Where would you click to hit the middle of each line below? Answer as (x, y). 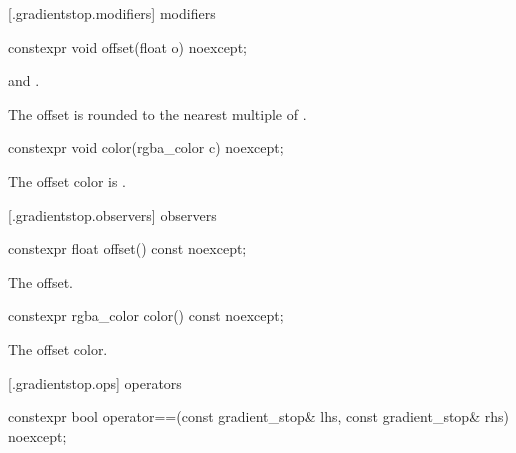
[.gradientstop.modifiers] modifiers (112, 13)
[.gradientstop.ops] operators (95, 382)
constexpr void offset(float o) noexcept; (127, 46)
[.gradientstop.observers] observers (112, 214)
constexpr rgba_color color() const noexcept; (146, 315)
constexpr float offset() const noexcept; (127, 248)
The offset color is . (67, 180)
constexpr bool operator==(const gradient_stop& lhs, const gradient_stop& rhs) (258, 416)
